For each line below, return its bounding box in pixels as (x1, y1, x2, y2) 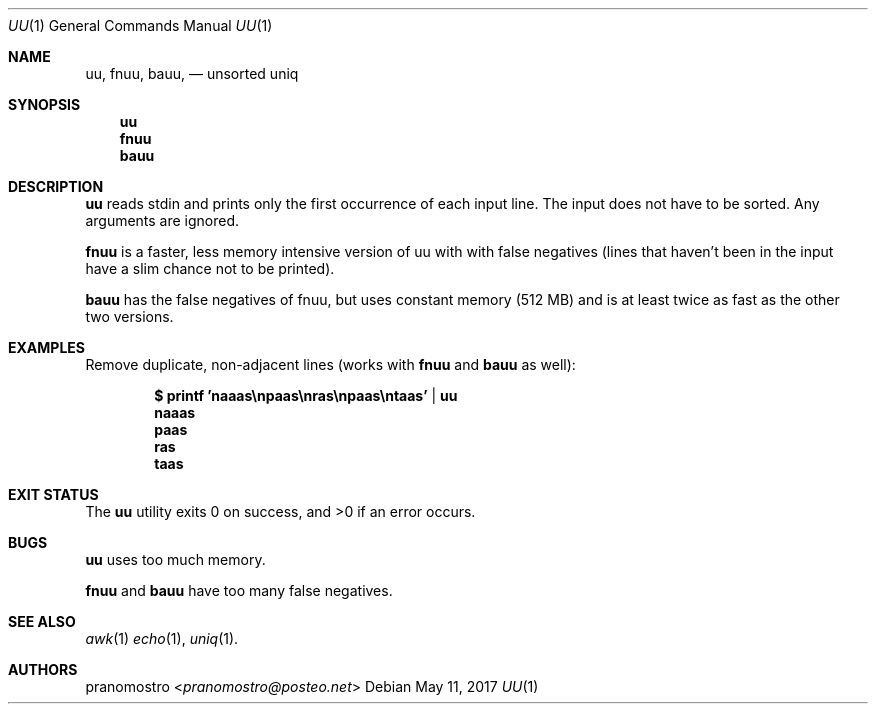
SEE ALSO (8, 613, 76, 630)
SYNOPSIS (8, 96, 81, 113)
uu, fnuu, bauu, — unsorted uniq (85, 65, 299, 82)
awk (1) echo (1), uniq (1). (85, 630, 239, 647)
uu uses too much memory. (85, 551, 266, 568)
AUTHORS (8, 661, 78, 678)
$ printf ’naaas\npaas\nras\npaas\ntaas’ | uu (154, 387, 458, 404)
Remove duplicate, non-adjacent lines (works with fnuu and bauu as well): (85, 356, 576, 373)
